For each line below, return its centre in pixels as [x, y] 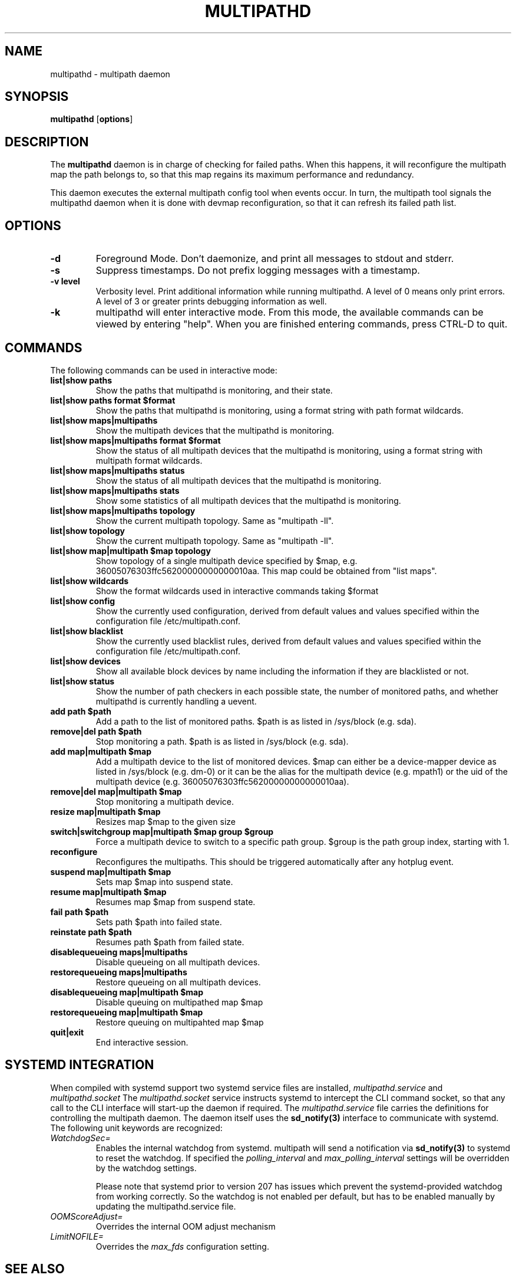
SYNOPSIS [37, 97]
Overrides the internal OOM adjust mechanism [186, 1226]
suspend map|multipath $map [111, 871]
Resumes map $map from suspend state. [176, 902]
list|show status [82, 681]
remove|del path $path [96, 731]
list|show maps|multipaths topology [123, 510]
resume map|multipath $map [108, 892]
